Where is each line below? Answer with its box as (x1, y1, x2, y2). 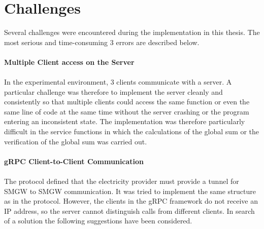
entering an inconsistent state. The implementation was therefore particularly (4, 116, 245, 127)
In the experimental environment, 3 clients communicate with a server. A (4, 77, 232, 87)
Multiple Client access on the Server (4, 56, 135, 67)
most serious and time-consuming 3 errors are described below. (4, 36, 200, 47)
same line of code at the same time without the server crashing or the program (4, 106, 249, 117)
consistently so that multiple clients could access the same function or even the (4, 96, 250, 107)
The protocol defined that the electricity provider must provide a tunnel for (4, 176, 239, 186)
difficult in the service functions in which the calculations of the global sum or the (4, 126, 259, 137)
